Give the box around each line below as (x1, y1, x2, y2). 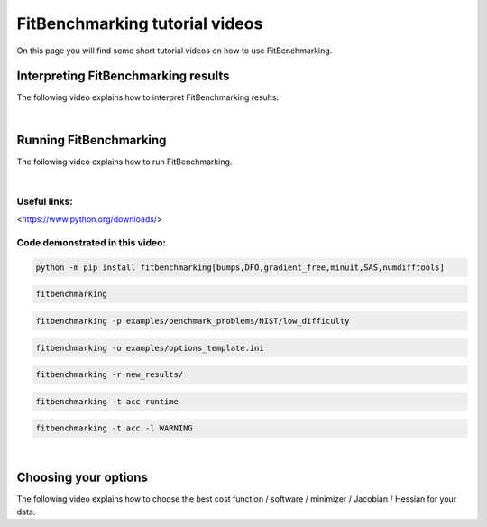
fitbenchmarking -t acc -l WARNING (35, 423, 193, 433)
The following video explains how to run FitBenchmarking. (16, 156, 233, 167)
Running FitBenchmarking (16, 132, 167, 148)
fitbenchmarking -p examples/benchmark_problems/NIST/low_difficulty (35, 316, 350, 326)
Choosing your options (16, 470, 149, 485)
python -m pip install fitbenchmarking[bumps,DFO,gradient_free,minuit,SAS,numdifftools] (35, 262, 446, 273)
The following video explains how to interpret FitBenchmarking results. (16, 92, 280, 103)
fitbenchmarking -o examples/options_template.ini (35, 343, 265, 353)
